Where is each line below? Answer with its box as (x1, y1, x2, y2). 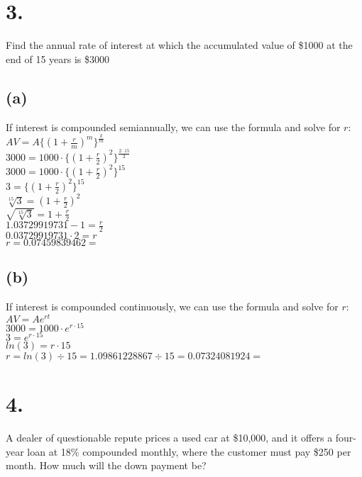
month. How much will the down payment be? (6, 458, 207, 473)
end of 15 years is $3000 (6, 51, 110, 66)
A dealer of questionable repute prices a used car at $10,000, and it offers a (6, 430, 333, 445)
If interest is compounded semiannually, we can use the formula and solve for (6, 119, 341, 134)
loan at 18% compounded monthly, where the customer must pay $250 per (27, 444, 351, 459)
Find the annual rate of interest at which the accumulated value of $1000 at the (6, 38, 353, 52)
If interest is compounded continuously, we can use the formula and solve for (6, 299, 339, 314)
